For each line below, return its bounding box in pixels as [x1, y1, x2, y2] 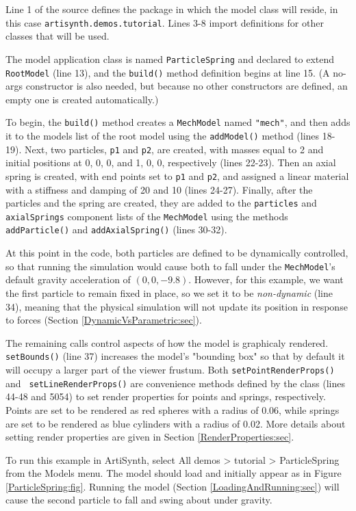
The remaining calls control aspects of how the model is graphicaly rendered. [5, 335, 329, 350]
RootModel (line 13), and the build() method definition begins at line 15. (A [5, 65, 330, 79]
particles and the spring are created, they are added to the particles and [5, 196, 317, 210]
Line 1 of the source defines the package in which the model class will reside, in [5, 2, 338, 16]
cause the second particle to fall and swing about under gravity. [5, 493, 272, 507]
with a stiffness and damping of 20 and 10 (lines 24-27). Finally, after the [5, 182, 313, 196]
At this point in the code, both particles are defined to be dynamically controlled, [5, 246, 348, 260]
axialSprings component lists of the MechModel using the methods [5, 209, 288, 223]
